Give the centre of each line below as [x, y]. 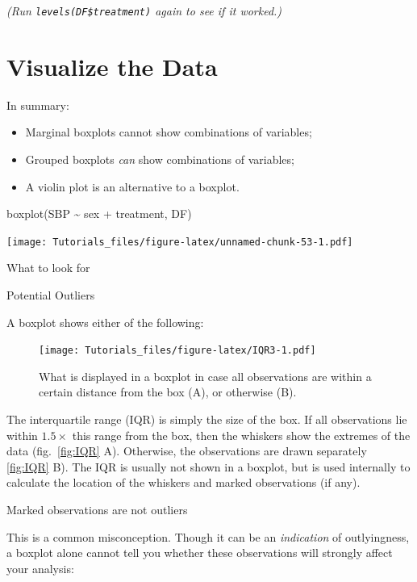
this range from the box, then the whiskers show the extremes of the [241, 435]
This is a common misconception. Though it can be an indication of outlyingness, [208, 536]
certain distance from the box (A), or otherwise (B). [168, 392]
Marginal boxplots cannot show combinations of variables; [169, 132]
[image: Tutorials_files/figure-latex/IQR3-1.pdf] [177, 351]
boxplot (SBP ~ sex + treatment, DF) [99, 214]
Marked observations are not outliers [97, 509]
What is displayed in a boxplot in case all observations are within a [205, 376]
